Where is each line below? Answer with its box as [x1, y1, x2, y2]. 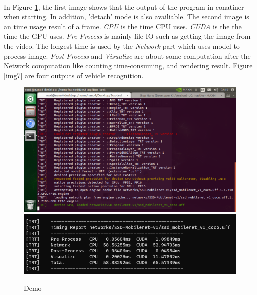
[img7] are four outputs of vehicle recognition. [4, 70, 144, 80]
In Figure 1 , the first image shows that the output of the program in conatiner [4, 1, 244, 12]
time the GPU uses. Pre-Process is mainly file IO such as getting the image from [4, 31, 251, 41]
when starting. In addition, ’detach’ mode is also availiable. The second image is [4, 11, 249, 22]
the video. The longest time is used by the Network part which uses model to [4, 40, 240, 51]
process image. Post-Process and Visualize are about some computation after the [4, 50, 251, 61]
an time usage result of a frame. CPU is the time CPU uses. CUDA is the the [4, 21, 242, 31]
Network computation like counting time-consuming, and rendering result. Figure [4, 60, 253, 71]
